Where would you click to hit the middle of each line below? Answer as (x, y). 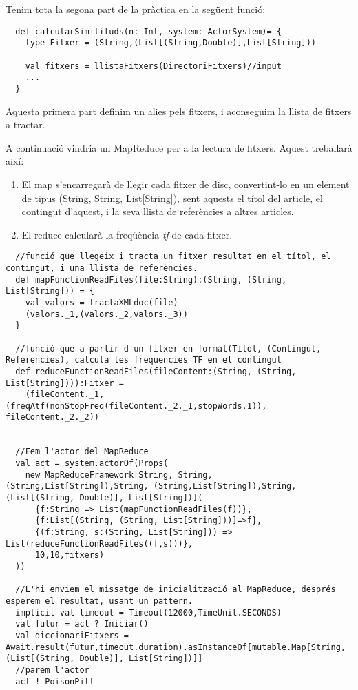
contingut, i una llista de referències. (102, 268)
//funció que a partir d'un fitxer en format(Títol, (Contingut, (168, 348)
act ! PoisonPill (55, 681)
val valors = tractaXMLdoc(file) (102, 302)
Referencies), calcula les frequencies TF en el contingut (144, 360)
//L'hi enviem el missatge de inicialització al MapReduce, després (176, 590)
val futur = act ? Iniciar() (82, 624)
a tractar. (25, 124)
